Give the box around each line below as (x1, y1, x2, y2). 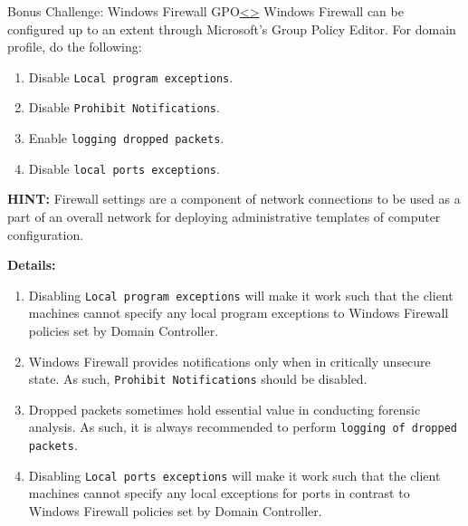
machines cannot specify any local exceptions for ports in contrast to (28, 483, 410, 502)
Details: (7, 255, 56, 274)
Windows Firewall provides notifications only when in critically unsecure (28, 351, 431, 370)
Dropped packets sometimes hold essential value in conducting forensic (28, 399, 421, 418)
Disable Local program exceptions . (28, 67, 234, 86)
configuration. (7, 225, 84, 244)
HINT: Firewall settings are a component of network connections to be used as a (7, 189, 461, 208)
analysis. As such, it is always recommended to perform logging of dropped (28, 417, 457, 436)
